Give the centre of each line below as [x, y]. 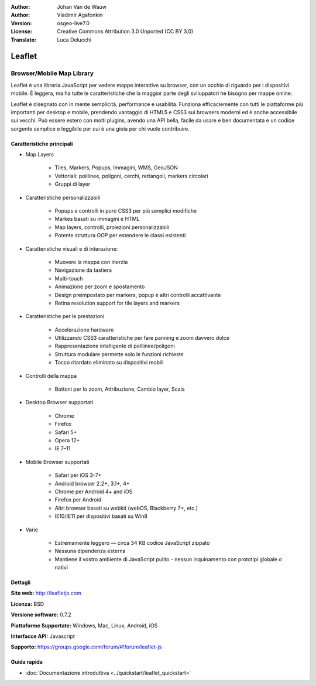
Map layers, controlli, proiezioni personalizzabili [112, 227]
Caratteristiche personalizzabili [63, 197]
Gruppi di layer [73, 184]
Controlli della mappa [51, 376]
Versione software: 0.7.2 [41, 615]
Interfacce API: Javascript [43, 636]
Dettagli [21, 582]
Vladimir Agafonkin [80, 15]
